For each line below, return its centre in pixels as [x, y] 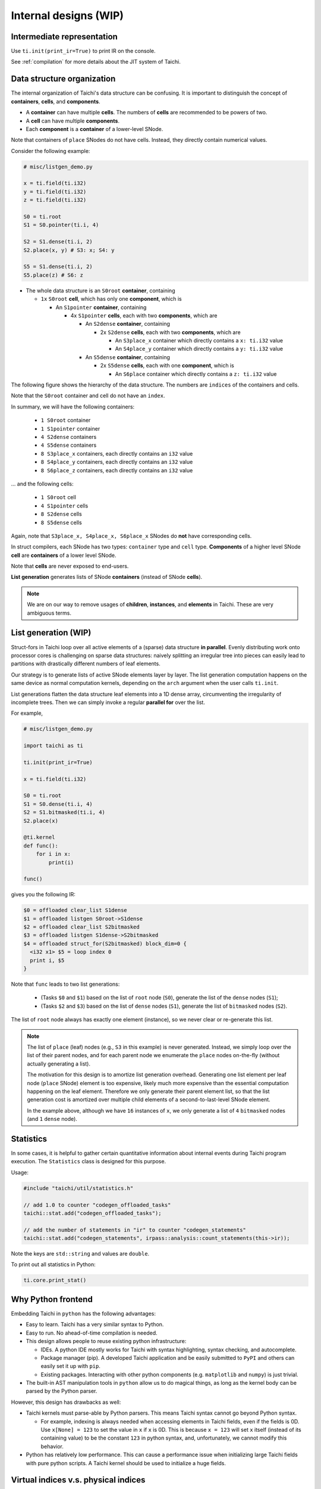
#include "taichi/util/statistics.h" [78, 1188]
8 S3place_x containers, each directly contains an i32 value [117, 453]
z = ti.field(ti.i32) [55, 200]
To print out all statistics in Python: [53, 1264]
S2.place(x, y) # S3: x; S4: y [69, 250]
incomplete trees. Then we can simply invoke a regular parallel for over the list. [108, 702]
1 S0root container [66, 420]
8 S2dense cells [62, 514]
